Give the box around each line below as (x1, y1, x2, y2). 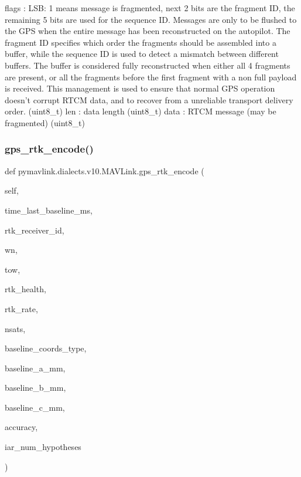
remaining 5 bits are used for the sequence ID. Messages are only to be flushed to (5, 13, 297, 25)
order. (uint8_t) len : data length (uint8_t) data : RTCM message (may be (5, 105, 276, 117)
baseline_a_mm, (5, 361, 66, 374)
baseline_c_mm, (5, 401, 65, 413)
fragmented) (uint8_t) (5, 116, 85, 128)
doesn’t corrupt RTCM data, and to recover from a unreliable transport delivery (5, 93, 293, 106)
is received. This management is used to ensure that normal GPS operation (5, 82, 275, 94)
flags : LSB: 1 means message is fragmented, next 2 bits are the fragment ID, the (5, 2, 295, 13)
